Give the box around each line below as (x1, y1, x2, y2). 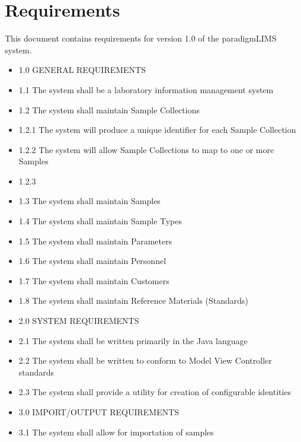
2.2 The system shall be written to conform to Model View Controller (18, 354, 272, 367)
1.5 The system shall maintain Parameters (18, 234, 172, 247)
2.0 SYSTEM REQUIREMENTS (18, 314, 139, 327)
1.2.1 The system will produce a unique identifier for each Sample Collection (18, 123, 296, 136)
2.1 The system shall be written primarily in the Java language (18, 334, 248, 346)
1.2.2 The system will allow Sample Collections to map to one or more (18, 143, 274, 155)
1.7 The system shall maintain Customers (18, 274, 169, 287)
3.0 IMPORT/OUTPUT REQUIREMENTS (18, 406, 180, 418)
